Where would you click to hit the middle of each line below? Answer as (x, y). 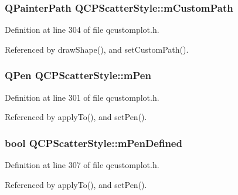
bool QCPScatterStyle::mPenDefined (93, 143)
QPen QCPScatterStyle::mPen (78, 75)
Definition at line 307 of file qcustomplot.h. (82, 165)
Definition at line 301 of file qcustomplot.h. (82, 97)
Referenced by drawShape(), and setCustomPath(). (97, 49)
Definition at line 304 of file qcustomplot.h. (82, 30)
